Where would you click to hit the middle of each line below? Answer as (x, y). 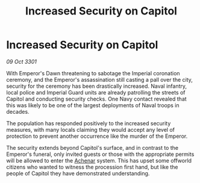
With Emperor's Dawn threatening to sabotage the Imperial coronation (93, 73)
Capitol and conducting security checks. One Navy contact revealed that (96, 99)
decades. (18, 111)
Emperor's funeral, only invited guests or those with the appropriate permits (100, 154)
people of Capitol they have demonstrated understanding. (78, 173)
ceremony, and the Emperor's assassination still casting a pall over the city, (99, 79)
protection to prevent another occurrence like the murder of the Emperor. (97, 136)
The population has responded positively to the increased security (89, 123)
